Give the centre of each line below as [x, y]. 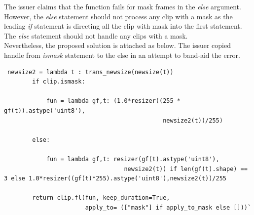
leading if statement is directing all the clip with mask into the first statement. [123, 26]
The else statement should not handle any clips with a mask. [96, 35]
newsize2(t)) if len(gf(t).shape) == [186, 169]
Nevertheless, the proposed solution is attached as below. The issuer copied [117, 45]
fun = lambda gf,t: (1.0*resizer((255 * [113, 101]
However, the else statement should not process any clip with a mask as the [118, 16]
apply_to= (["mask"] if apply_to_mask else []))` [168, 207]
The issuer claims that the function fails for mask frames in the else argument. [123, 6]
